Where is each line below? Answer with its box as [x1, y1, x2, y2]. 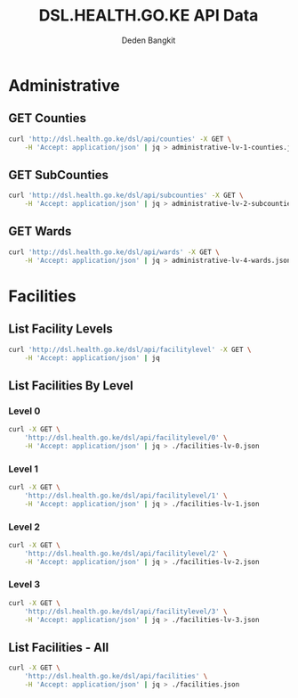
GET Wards [8, 224, 72, 239]
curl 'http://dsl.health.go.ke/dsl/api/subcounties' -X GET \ [8, 191, 244, 201]
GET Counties [8, 111, 86, 126]
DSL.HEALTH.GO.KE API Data [38, 5, 259, 26]
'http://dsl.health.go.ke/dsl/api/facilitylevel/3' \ [24, 607, 228, 616]
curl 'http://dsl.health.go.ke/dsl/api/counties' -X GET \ [8, 135, 232, 144]
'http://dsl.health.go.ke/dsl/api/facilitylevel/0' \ [24, 433, 228, 442]
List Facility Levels [8, 322, 113, 337]
